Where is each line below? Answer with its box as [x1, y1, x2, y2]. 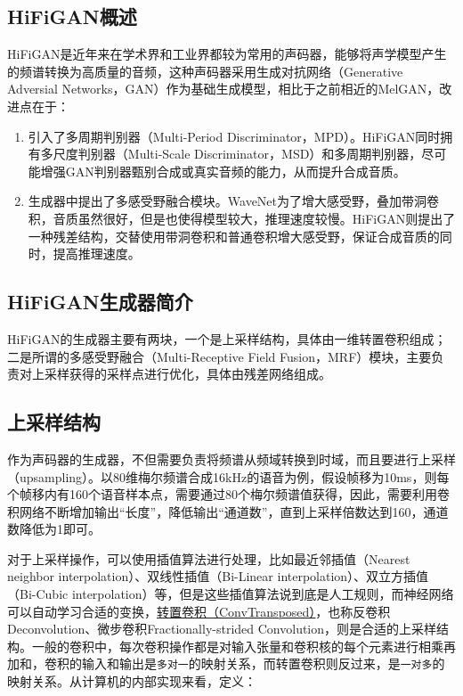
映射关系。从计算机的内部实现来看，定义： [7, 672, 256, 691]
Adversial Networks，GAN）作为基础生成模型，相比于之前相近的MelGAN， [7, 79, 440, 98]
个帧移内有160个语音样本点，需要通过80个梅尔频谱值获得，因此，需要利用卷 [7, 485, 450, 504]
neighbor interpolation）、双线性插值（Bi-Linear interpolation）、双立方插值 [7, 567, 429, 585]
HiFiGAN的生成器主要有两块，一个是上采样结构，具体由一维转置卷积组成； [7, 329, 447, 348]
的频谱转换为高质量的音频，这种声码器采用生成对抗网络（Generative [7, 61, 403, 80]
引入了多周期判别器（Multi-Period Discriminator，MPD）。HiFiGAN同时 [28, 127, 441, 145]
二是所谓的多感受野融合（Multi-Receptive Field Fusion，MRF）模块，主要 [7, 347, 432, 365]
